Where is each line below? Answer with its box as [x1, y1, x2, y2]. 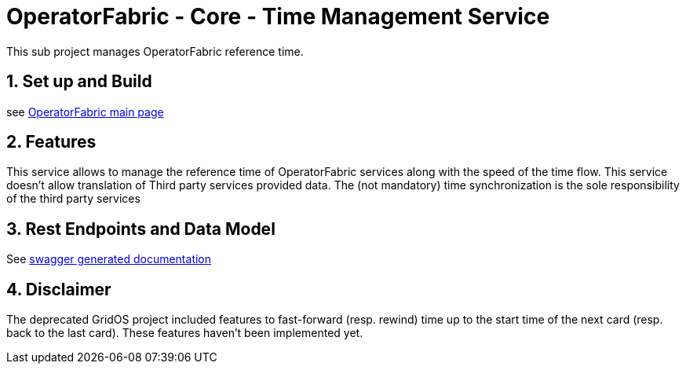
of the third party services [6, 192, 140, 206]
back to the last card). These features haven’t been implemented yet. [6, 326, 363, 340]
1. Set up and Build [6, 71, 152, 92]
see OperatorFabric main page [6, 104, 164, 119]
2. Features [6, 132, 97, 152]
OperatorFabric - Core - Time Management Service [6, 3, 550, 30]
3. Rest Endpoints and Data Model [6, 218, 275, 239]
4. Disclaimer [6, 279, 111, 299]
